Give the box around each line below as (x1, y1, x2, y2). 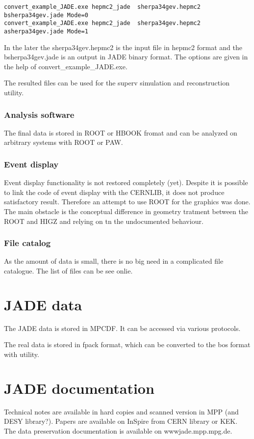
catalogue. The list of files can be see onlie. (4, 266, 133, 275)
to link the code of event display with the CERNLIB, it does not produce (4, 187, 225, 197)
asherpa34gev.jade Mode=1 (4, 27, 88, 35)
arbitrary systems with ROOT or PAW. (4, 137, 123, 147)
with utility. (4, 349, 39, 359)
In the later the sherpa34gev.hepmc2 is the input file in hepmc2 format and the (4, 42, 242, 52)
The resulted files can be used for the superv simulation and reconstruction (4, 78, 229, 88)
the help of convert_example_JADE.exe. (4, 61, 127, 71)
